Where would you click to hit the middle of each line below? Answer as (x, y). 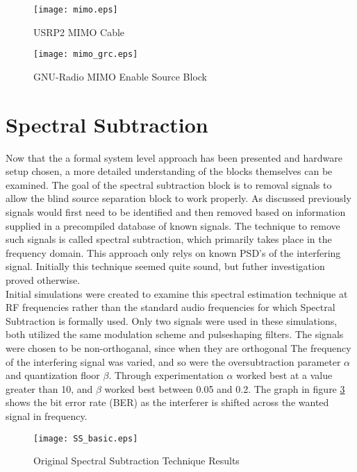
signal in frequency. (47, 415)
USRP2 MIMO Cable (79, 32)
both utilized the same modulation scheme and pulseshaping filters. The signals (175, 334)
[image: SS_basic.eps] (86, 438)
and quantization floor (53, 375)
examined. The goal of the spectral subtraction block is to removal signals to (169, 184)
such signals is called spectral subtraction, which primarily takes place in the (169, 239)
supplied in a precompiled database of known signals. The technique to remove (173, 225)
